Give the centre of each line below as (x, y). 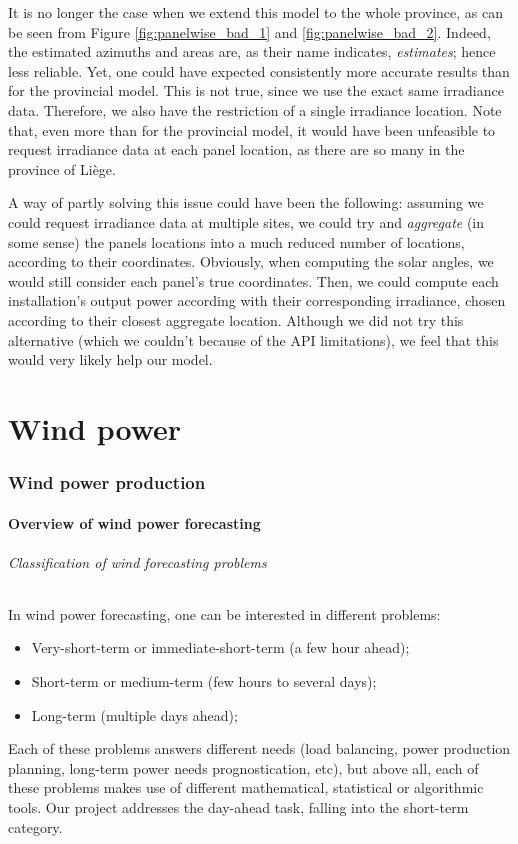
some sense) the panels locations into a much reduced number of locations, (236, 241)
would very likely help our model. (110, 359)
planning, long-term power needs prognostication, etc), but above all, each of (243, 767)
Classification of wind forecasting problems (137, 561)
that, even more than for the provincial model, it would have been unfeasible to (252, 129)
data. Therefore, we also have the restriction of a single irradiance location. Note (255, 109)
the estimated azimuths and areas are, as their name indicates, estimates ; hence (252, 51)
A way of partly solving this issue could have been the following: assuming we (246, 202)
